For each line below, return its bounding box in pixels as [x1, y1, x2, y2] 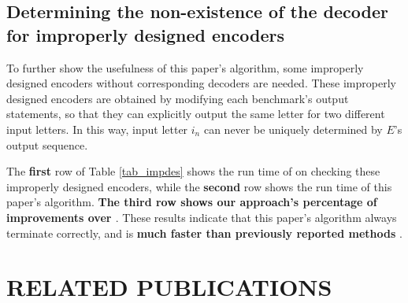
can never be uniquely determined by [203, 120, 383, 137]
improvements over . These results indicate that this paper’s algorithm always [6, 209, 397, 225]
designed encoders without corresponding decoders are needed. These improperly [6, 75, 396, 91]
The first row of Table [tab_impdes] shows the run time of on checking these [6, 163, 380, 179]
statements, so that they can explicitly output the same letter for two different [6, 105, 385, 122]
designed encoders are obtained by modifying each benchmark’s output [6, 90, 349, 106]
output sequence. [6, 136, 88, 153]
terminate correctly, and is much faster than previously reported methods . [6, 224, 402, 241]
